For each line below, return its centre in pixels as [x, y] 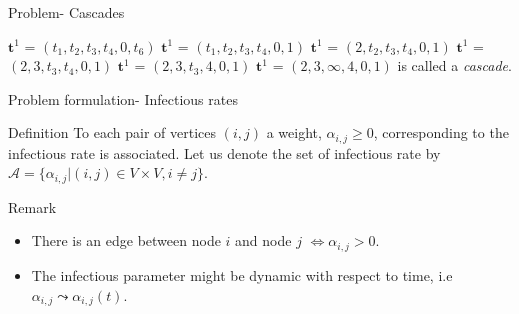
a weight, [294, 132]
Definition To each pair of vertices [112, 132]
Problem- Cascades [66, 12]
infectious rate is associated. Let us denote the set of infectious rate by [224, 152]
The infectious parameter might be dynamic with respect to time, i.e [242, 274]
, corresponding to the [441, 132]
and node [263, 240]
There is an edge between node [126, 240]
